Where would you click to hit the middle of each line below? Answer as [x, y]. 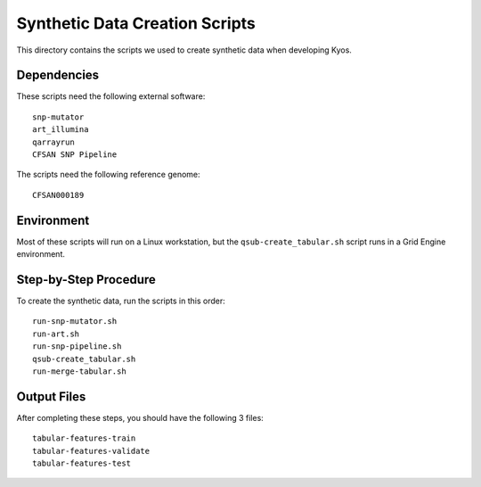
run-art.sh [56, 334]
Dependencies [58, 75]
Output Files [51, 396]
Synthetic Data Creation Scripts [136, 23]
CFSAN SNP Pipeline [75, 155]
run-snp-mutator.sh [75, 322]
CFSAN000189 [58, 195]
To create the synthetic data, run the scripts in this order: [121, 301]
